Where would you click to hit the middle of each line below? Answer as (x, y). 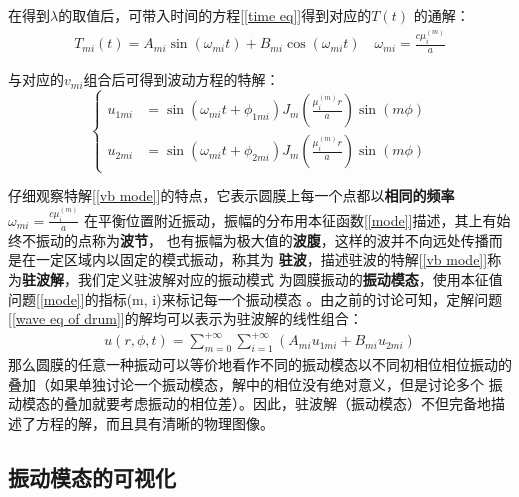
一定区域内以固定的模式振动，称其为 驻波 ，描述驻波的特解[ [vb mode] (259, 259)
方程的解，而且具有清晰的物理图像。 (154, 422)
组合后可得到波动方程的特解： (181, 79)
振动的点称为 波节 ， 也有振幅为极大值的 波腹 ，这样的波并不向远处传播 (262, 239)
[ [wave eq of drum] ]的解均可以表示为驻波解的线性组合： (185, 318)
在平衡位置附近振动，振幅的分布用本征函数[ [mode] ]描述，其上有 (290, 219)
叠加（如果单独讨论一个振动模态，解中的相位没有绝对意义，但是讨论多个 (246, 383)
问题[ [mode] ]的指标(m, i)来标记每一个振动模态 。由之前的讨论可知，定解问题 (255, 298)
